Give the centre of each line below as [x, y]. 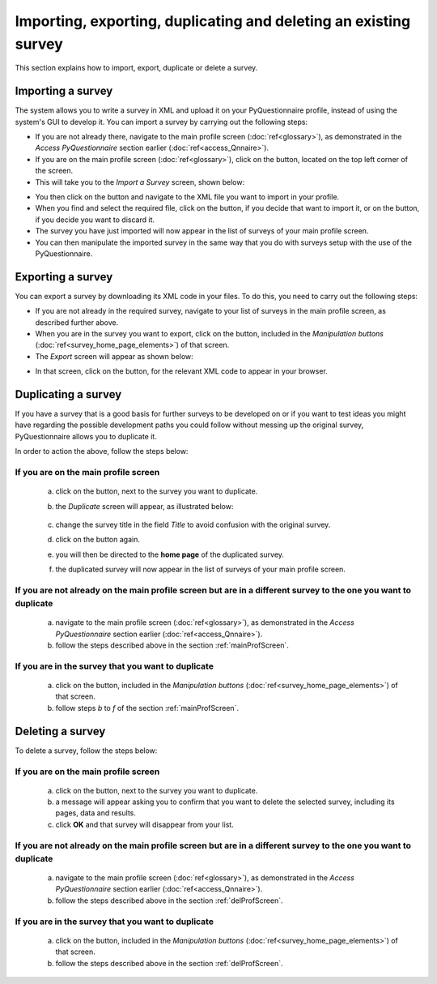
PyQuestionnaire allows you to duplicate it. [86, 436]
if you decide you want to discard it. [95, 220]
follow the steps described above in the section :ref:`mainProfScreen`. [172, 645]
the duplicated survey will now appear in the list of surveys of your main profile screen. [200, 569]
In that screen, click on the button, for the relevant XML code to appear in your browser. [181, 371]
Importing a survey [64, 91]
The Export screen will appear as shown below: [114, 356]
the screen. [54, 171]
